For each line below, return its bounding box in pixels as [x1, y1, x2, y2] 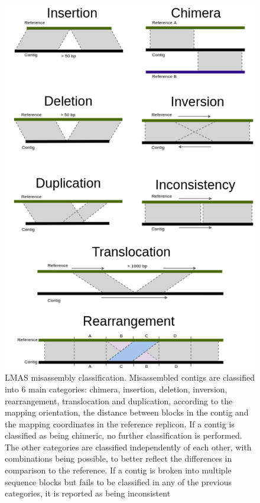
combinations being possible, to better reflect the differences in [5, 452, 232, 465]
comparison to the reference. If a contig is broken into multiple [5, 464, 232, 476]
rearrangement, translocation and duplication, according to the [5, 394, 233, 407]
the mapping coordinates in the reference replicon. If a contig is [5, 417, 235, 430]
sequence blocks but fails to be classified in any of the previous [5, 475, 232, 488]
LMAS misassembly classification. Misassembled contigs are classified [5, 371, 255, 384]
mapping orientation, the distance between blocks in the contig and [5, 406, 249, 418]
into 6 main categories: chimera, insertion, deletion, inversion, [5, 382, 227, 395]
